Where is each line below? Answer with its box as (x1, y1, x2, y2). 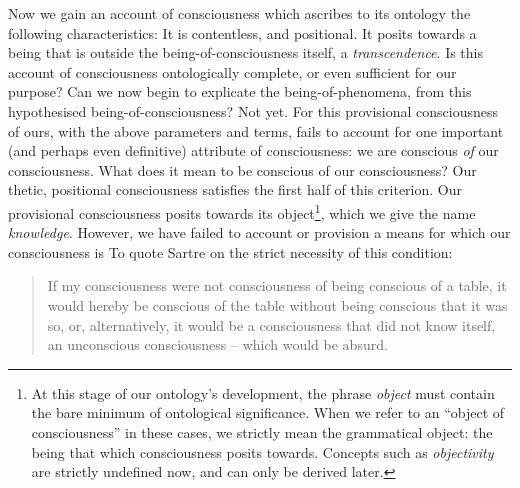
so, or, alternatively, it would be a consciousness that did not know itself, (47, 314, 496, 335)
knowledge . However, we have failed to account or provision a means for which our (8, 222, 511, 243)
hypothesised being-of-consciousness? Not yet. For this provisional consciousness (8, 100, 499, 121)
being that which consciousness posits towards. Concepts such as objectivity (31, 441, 494, 462)
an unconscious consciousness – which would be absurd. (47, 334, 388, 355)
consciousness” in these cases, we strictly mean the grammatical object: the (31, 421, 493, 442)
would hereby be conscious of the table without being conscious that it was (47, 294, 508, 315)
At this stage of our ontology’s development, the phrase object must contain (31, 382, 495, 403)
